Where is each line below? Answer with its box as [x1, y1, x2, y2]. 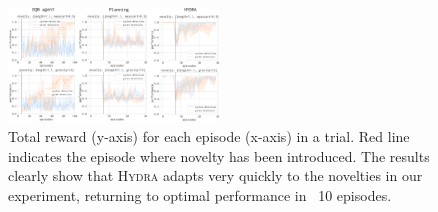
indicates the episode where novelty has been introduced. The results [8, 145, 430, 166]
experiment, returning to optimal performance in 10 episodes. [8, 184, 392, 205]
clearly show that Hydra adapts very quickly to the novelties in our [8, 165, 423, 186]
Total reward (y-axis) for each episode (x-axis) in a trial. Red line [8, 126, 410, 147]
